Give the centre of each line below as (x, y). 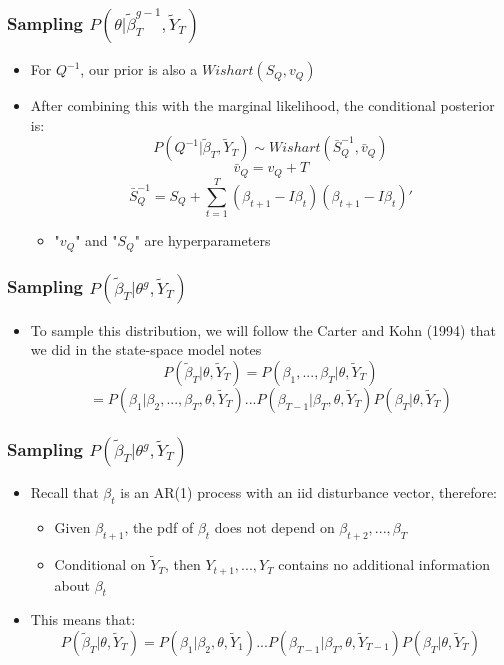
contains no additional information (384, 564)
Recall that (64, 492)
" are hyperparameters (202, 240)
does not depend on (274, 527)
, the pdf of (159, 527)
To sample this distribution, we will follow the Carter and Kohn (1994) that (263, 329)
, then (182, 564)
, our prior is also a (139, 69)
